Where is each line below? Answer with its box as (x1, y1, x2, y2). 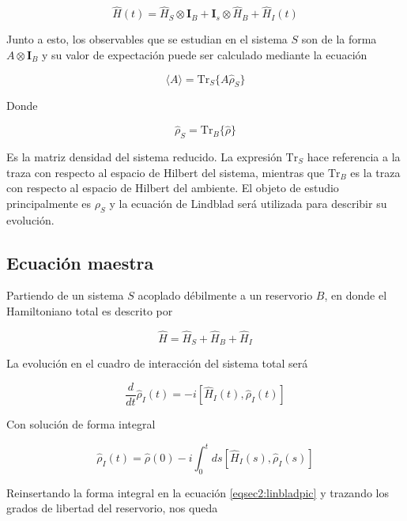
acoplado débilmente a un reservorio (138, 287, 313, 304)
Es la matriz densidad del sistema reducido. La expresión (6, 149, 282, 165)
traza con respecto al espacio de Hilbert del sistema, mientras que (6, 164, 325, 180)
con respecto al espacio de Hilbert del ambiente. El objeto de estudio (6, 179, 339, 196)
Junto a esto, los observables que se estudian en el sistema (6, 31, 288, 47)
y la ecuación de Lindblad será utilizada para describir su (109, 194, 387, 211)
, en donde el (324, 287, 387, 304)
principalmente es (6, 194, 92, 211)
